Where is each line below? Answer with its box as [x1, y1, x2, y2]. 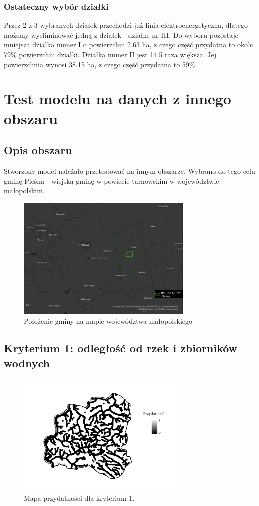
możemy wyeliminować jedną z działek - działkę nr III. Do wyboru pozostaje [4, 29, 238, 40]
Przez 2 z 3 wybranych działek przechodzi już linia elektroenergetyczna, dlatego [4, 20, 248, 30]
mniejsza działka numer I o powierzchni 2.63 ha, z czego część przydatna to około [4, 39, 254, 50]
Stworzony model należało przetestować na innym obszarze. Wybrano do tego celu [4, 165, 255, 176]
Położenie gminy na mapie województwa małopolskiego [24, 316, 193, 326]
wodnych [4, 355, 50, 370]
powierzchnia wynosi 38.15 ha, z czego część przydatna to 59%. [4, 59, 197, 69]
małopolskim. [4, 185, 45, 196]
